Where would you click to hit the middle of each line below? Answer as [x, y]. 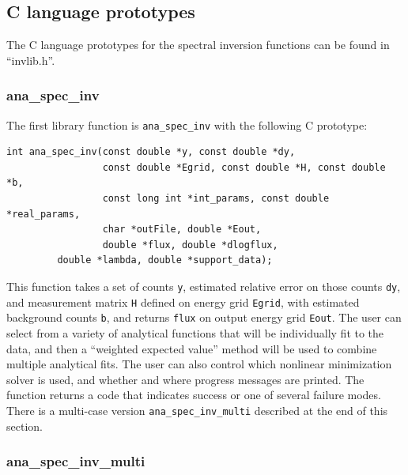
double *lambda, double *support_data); [165, 260]
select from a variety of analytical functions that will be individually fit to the [195, 332]
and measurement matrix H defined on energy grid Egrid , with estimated [183, 302]
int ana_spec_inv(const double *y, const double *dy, [151, 152]
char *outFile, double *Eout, [182, 230]
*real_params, [43, 214]
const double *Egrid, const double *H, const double [244, 167]
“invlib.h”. [31, 60]
